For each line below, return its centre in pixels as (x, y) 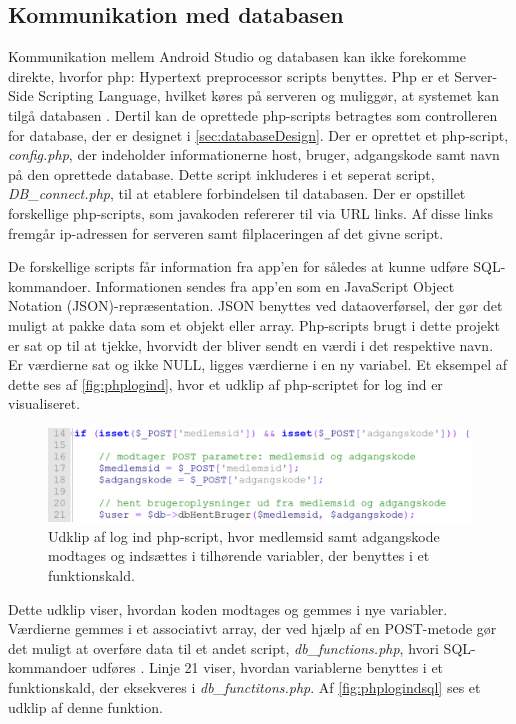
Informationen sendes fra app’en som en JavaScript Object (275, 285)
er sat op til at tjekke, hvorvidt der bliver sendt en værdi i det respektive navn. (251, 344)
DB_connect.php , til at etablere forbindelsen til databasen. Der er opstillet (237, 193)
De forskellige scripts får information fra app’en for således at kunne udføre (238, 266)
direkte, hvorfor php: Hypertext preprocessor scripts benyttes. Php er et (229, 75)
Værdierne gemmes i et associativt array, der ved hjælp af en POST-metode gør (252, 628)
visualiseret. (44, 403)
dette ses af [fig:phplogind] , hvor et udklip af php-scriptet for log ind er (225, 383)
